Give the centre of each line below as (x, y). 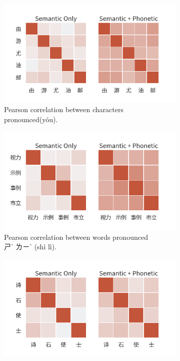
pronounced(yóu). (31, 119)
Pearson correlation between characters (64, 109)
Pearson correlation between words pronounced (76, 237)
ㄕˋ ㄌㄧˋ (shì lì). (30, 247)
